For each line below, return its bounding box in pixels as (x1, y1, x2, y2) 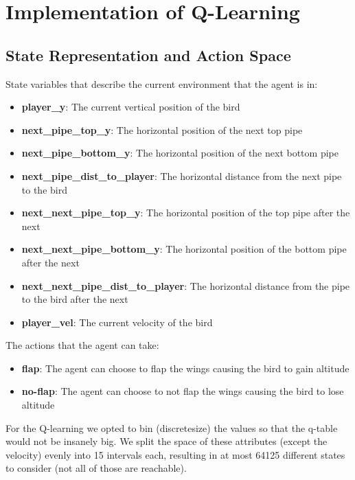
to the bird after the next (21, 292, 128, 306)
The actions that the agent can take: (5, 338, 159, 352)
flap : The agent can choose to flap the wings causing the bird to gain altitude (21, 361, 350, 375)
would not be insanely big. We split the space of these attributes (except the (5, 434, 328, 448)
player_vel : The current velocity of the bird (21, 315, 213, 329)
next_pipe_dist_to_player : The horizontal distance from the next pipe (21, 168, 342, 183)
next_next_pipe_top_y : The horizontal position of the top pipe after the (21, 205, 350, 220)
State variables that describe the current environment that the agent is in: (5, 76, 318, 91)
